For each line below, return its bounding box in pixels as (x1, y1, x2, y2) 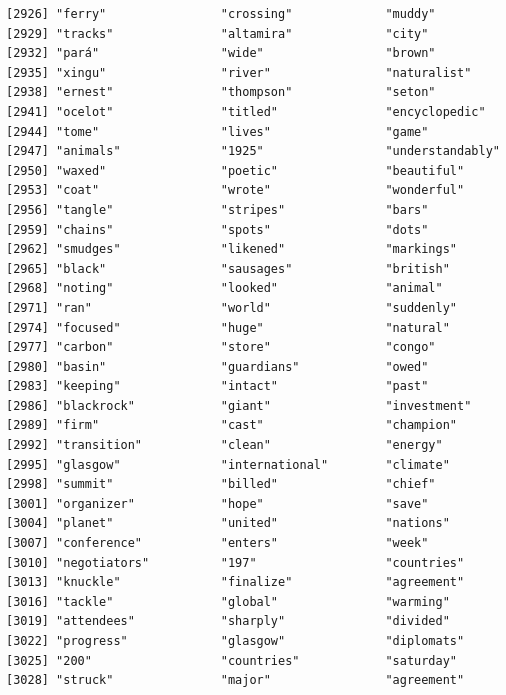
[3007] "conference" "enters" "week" (6, 536, 429, 551)
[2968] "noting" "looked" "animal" (6, 281, 443, 296)
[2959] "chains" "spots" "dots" (6, 222, 429, 237)
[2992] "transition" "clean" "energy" (6, 438, 443, 453)
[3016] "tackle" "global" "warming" (6, 594, 450, 609)
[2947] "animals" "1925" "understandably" (6, 144, 500, 159)
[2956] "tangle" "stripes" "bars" (6, 202, 429, 217)
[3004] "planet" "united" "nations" (6, 516, 450, 531)
